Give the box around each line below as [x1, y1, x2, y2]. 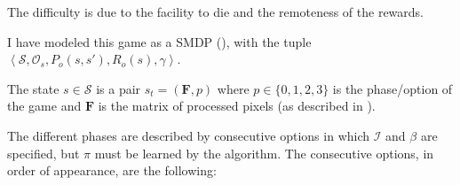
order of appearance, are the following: [7, 161, 217, 180]
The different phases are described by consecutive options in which [7, 126, 370, 144]
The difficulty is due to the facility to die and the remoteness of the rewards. [7, 3, 424, 20]
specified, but [7, 143, 80, 162]
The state [7, 79, 59, 97]
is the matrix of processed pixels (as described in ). [98, 96, 376, 115]
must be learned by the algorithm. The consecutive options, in [94, 143, 434, 162]
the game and [7, 96, 82, 115]
